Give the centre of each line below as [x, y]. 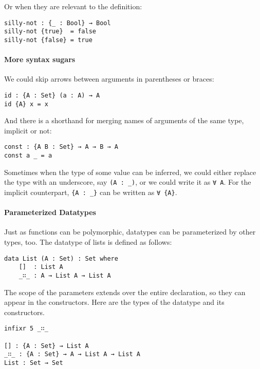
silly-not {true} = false [50, 32]
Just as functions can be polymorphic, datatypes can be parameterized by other [130, 232]
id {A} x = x [26, 104]
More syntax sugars [40, 59]
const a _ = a [28, 156]
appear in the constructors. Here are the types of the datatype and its [114, 302]
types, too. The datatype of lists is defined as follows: [88, 242]
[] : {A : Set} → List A [47, 346]
